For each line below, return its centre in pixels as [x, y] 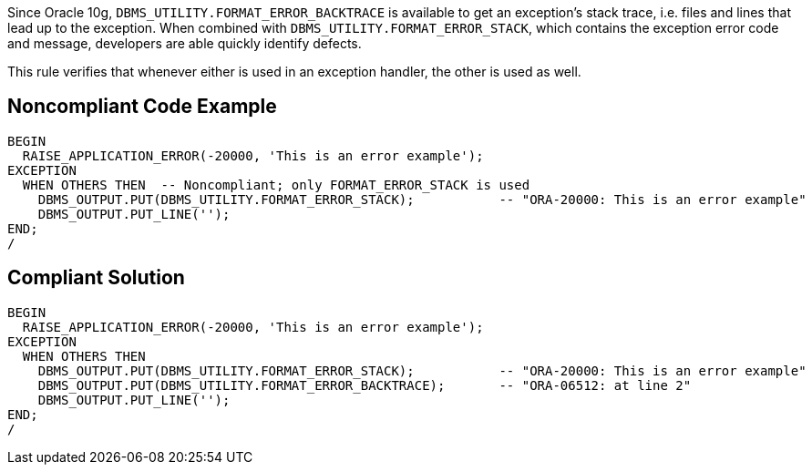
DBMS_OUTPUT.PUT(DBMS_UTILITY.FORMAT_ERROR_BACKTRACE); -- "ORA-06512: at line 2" [365, 385]
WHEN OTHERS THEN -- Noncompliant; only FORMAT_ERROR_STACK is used [276, 185]
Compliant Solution [96, 278]
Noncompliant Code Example [142, 107]
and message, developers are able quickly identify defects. [185, 43]
